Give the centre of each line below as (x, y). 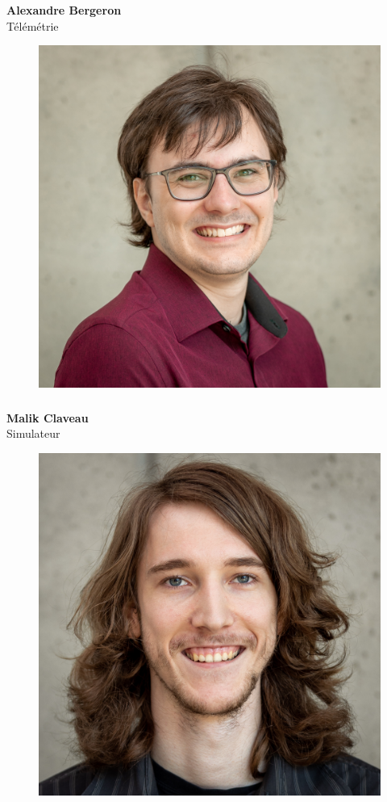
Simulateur (33, 433)
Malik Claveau (48, 417)
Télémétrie (33, 25)
